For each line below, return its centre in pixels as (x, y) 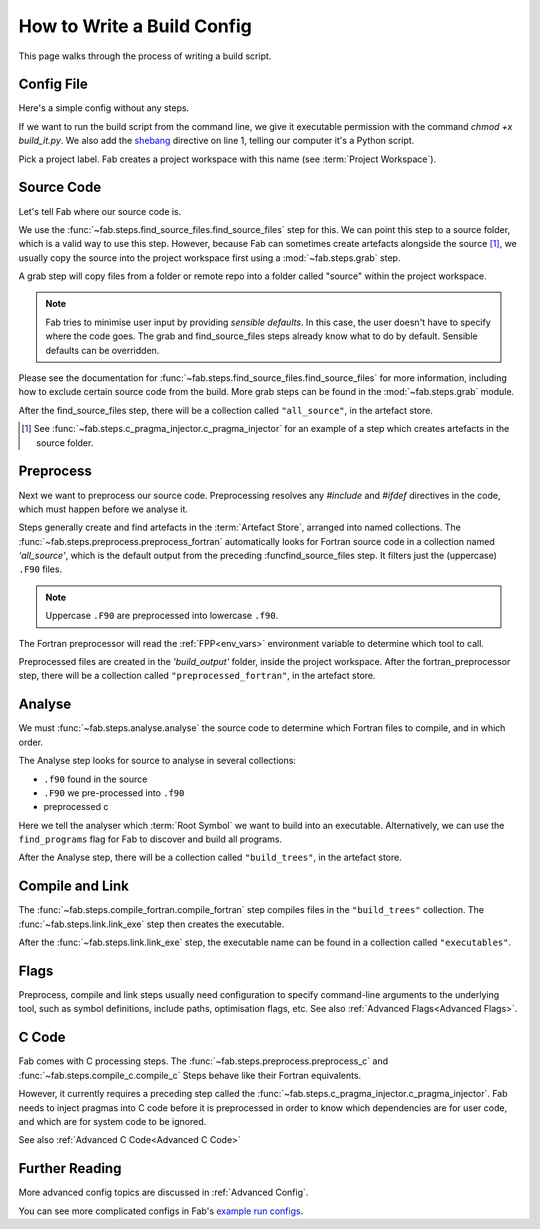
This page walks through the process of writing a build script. (145, 56)
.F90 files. (40, 569)
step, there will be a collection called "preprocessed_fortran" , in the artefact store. (197, 676)
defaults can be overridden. (102, 350)
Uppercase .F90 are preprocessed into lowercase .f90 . (162, 616)
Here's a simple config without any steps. (104, 108)
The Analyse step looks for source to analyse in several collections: (157, 761)
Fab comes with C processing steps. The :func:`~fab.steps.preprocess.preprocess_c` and (203, 1061)
